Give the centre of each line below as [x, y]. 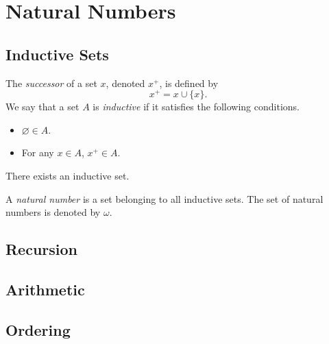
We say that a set [42, 107]
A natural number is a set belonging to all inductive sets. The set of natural [164, 198]
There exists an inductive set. [68, 176]
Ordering [38, 329]
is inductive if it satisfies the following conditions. [196, 107]
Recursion [42, 249]
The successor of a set [51, 83]
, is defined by [189, 83]
